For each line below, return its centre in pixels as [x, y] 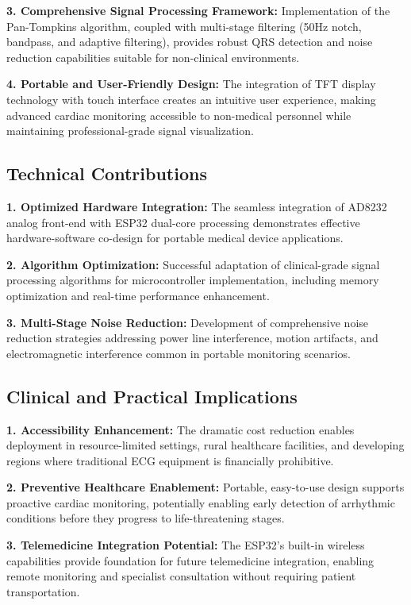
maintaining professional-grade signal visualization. [130, 131]
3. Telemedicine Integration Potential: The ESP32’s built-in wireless [186, 545]
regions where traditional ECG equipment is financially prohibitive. [170, 460]
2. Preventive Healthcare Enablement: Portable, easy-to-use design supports [205, 487]
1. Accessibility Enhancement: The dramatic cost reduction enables [181, 429]
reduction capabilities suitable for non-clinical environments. [153, 57]
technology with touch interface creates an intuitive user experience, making [191, 99]
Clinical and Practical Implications [152, 396]
